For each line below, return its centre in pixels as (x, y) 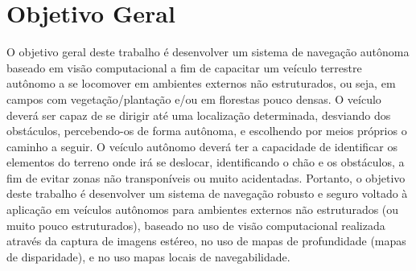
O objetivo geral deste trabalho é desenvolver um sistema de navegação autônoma (208, 52)
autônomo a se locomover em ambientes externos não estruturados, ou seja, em (201, 83)
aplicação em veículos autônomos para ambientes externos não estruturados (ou (203, 209)
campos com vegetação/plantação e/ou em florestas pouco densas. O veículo (194, 99)
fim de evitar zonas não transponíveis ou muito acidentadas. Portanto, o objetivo (206, 177)
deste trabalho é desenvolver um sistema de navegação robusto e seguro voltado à (207, 193)
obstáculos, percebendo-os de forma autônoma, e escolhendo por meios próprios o (207, 131)
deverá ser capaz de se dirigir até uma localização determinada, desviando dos (199, 115)
